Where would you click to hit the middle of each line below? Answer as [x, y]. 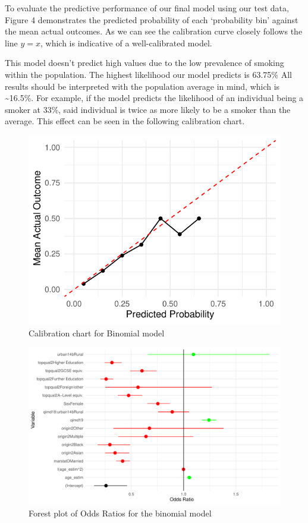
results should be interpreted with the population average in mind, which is [142, 86]
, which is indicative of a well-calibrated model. [126, 42]
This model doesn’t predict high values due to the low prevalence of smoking [144, 63]
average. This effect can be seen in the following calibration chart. [125, 121]
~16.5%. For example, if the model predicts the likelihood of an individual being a [154, 98]
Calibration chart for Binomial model [97, 333]
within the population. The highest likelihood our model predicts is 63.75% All [148, 74]
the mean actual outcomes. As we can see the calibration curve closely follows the [154, 31]
